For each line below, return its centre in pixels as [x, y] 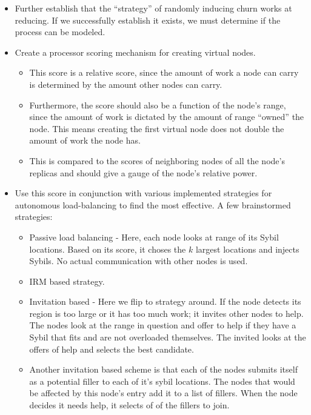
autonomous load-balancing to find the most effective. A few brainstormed [153, 204]
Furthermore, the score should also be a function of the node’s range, [158, 105]
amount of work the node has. [85, 140]
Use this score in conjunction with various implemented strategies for [143, 193]
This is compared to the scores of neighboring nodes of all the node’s [157, 160]
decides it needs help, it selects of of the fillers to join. [129, 405]
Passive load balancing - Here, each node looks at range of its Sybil [154, 237]
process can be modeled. [60, 32]
